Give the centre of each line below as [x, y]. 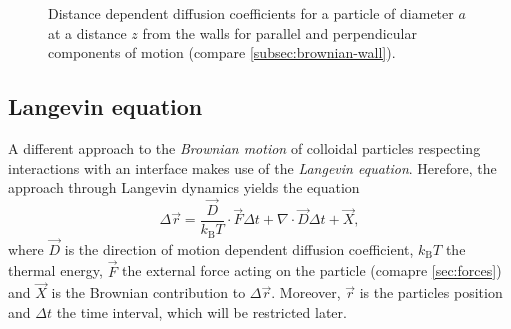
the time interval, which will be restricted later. [201, 311]
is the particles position [431, 292]
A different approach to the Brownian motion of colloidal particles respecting [244, 147]
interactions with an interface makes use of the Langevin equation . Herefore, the [252, 167]
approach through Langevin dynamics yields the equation [184, 187]
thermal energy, [55, 270]
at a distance [87, 32]
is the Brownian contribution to [148, 292]
